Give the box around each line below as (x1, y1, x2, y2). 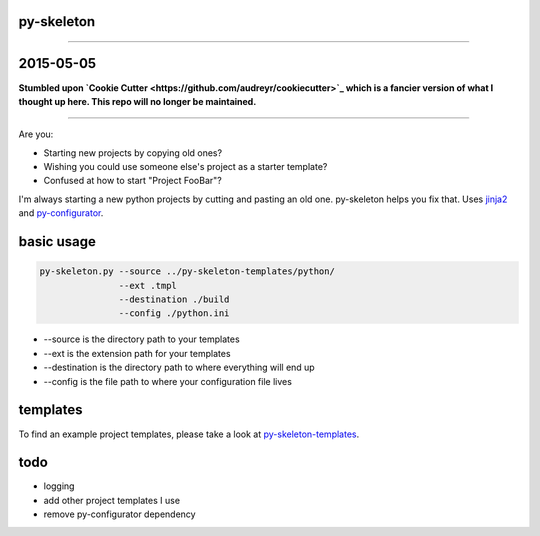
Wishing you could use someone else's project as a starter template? (43, 161, 328, 173)
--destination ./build (118, 294, 230, 305)
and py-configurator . (18, 207, 104, 219)
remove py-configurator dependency (43, 508, 196, 520)
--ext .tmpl (118, 280, 177, 291)
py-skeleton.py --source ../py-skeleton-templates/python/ (39, 266, 335, 277)
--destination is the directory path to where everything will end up (43, 361, 315, 374)
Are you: (18, 128, 54, 140)
